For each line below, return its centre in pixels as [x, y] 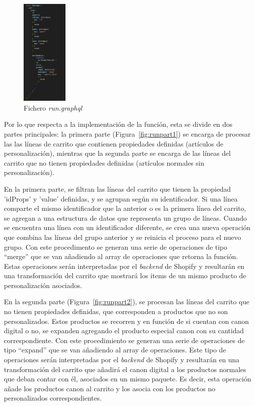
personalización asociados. [43, 285]
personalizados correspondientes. [53, 398]
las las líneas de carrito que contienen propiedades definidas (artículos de [114, 143]
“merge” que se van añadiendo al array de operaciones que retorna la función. [121, 256]
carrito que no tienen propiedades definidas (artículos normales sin [104, 162]
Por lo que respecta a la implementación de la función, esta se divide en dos [118, 124]
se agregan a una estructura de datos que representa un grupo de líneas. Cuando [126, 217]
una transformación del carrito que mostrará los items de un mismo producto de [125, 275]
